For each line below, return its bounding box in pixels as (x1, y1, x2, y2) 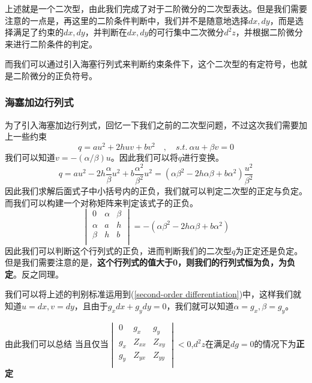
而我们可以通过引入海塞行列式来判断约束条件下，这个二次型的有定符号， (5, 58, 290, 70)
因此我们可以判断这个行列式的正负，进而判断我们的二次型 (5, 244, 232, 257)
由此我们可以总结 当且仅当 (5, 337, 109, 350)
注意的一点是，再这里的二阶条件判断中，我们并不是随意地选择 (5, 14, 248, 26)
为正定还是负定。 (235, 244, 303, 257)
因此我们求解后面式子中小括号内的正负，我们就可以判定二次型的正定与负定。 (5, 185, 307, 197)
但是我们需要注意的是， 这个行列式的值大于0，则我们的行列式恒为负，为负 (5, 256, 296, 269)
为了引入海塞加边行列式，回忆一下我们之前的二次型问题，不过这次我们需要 (5, 118, 299, 131)
